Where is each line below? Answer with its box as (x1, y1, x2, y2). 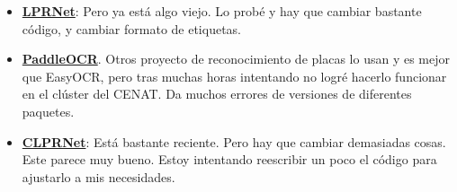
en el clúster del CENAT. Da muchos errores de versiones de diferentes (22, 84, 412, 103)
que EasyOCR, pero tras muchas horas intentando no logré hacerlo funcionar (22, 66, 447, 85)
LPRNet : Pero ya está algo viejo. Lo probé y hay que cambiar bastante (22, 2, 422, 20)
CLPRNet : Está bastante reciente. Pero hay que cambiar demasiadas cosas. (22, 132, 446, 151)
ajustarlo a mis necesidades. (22, 167, 175, 186)
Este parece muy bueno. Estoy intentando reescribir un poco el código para (22, 150, 437, 169)
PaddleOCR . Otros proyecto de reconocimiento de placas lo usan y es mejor (22, 49, 450, 68)
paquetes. (22, 101, 75, 120)
